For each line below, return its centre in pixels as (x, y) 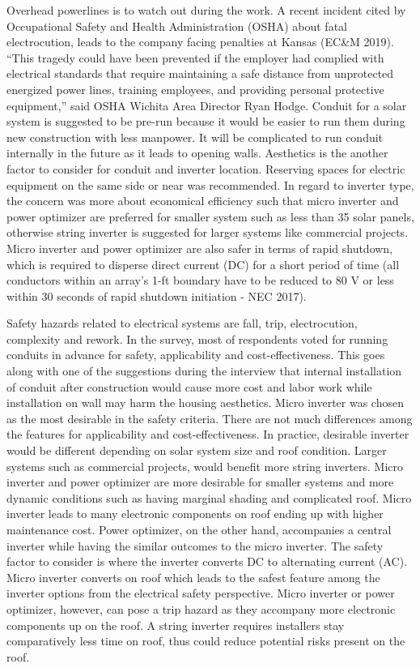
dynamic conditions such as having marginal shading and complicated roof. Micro (209, 497)
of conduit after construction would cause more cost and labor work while (189, 386)
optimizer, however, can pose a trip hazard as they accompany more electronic (201, 608)
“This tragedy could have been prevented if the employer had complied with (195, 57)
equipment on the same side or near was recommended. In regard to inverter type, (210, 184)
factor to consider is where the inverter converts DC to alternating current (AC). (207, 561)
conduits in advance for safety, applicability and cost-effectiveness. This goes (196, 355)
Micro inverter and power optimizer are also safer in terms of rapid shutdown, (200, 248)
